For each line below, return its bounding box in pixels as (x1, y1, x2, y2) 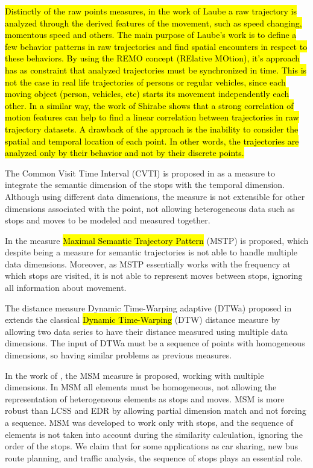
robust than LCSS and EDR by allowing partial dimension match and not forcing (5, 404, 306, 417)
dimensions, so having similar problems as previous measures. (5, 349, 232, 361)
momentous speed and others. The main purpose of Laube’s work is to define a (5, 28, 297, 41)
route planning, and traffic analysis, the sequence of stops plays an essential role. (5, 451, 303, 464)
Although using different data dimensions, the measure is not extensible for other (5, 190, 305, 202)
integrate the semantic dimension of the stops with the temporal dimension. (5, 178, 285, 191)
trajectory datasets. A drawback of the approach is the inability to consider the (5, 122, 299, 135)
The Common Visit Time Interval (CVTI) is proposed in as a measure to (5, 166, 276, 179)
